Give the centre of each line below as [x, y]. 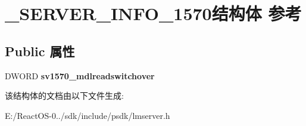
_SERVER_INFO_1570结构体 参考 [153, 13]
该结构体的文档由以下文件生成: [64, 96]
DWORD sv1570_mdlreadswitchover [80, 75]
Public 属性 [40, 51]
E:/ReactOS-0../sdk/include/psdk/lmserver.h [88, 115]
